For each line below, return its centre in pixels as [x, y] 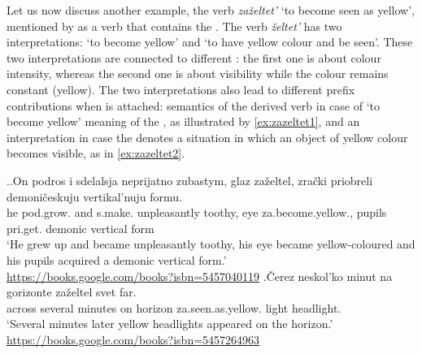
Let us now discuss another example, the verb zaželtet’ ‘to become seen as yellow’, [211, 10]
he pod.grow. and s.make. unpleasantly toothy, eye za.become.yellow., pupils [197, 212]
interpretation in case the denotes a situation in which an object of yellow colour [207, 137]
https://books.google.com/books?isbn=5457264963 [133, 339]
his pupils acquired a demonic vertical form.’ [117, 259]
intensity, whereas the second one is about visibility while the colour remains [198, 73]
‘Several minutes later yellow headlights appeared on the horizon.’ [170, 324]
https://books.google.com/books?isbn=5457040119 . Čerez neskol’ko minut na [200, 276]
